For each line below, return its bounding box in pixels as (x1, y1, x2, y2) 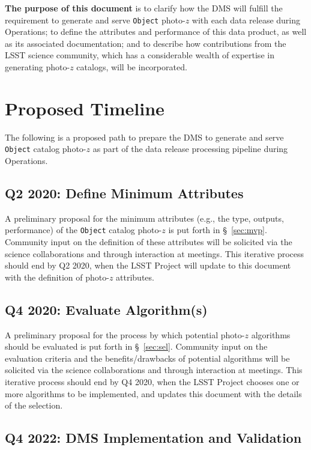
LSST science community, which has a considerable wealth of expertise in (5, 49, 274, 61)
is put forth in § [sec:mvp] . (168, 223, 267, 236)
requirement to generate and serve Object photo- (5, 13, 186, 26)
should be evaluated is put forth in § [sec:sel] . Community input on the (5, 340, 268, 353)
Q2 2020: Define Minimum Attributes (5, 183, 244, 202)
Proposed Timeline (5, 96, 165, 120)
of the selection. (5, 399, 63, 412)
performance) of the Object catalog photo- (5, 223, 162, 236)
